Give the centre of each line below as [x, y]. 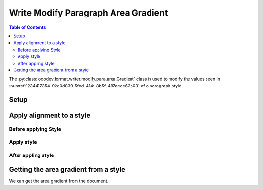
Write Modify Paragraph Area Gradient [88, 13]
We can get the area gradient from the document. [59, 181]
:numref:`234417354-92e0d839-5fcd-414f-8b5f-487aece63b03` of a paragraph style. [96, 86]
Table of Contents [28, 27]
